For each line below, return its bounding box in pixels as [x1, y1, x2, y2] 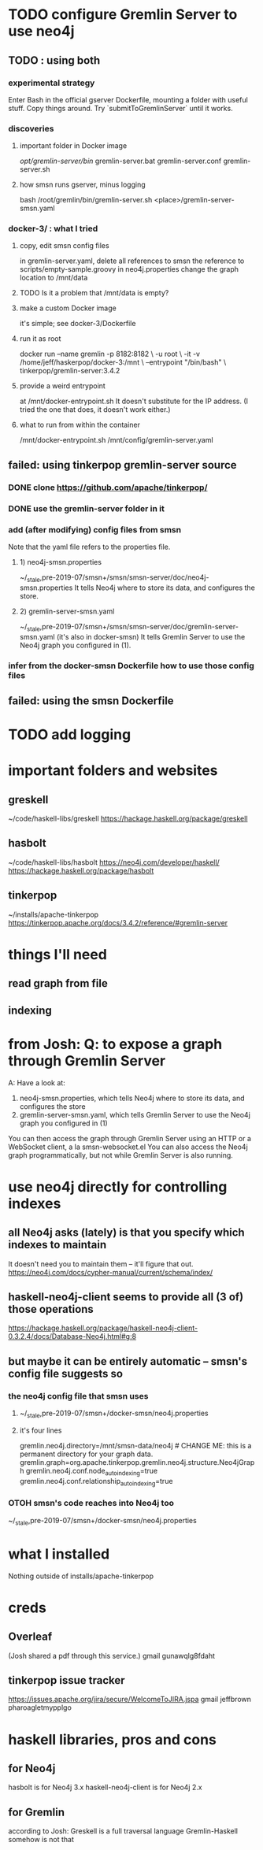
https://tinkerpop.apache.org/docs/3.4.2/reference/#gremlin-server [8, 918, 228, 927]
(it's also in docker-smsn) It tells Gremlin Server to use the [56, 632, 246, 641]
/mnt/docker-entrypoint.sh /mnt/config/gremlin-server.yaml [19, 436, 214, 445]
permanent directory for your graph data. [19, 1449, 154, 1459]
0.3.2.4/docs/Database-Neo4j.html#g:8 [8, 1332, 136, 1341]
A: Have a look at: [8, 1077, 65, 1088]
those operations [8, 1303, 94, 1316]
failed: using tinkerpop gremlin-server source [8, 458, 238, 472]
